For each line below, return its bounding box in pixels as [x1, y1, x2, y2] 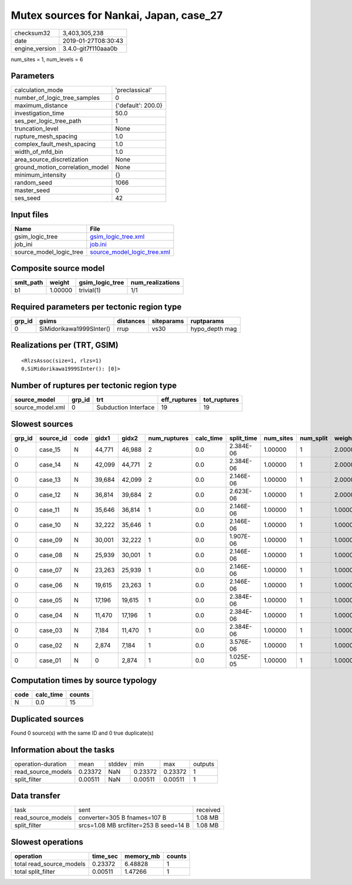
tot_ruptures [203, 395, 239, 404]
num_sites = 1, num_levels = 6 [11, 56, 83, 63]
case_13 [39, 475, 61, 484]
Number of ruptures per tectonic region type [11, 381, 177, 391]
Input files [11, 209, 49, 220]
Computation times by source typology [11, 676, 157, 686]
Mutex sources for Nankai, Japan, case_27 [11, 9, 223, 22]
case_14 [39, 460, 61, 468]
